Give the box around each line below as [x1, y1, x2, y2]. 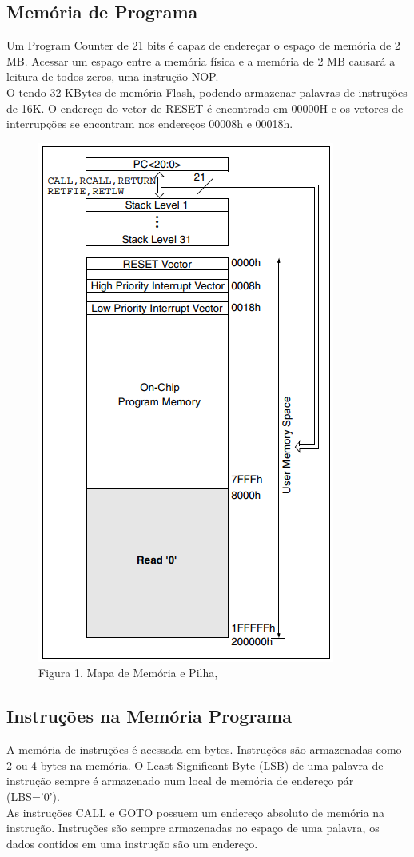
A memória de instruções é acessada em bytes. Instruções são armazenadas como [6, 741, 402, 758]
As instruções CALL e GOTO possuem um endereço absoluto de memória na [6, 803, 385, 820]
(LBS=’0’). [6, 787, 60, 804]
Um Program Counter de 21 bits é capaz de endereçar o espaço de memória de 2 [6, 37, 400, 54]
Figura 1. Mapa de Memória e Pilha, [38, 664, 218, 681]
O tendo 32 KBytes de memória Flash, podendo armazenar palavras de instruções [6, 83, 408, 100]
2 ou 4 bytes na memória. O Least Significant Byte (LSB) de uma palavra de [6, 756, 384, 773]
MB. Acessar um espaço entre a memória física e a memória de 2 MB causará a [6, 52, 396, 69]
